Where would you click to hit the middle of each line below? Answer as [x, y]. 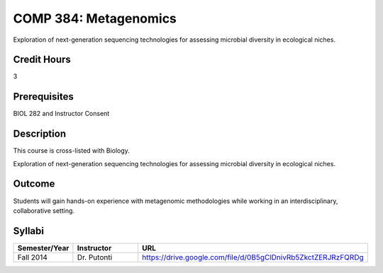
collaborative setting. [44, 210]
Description [40, 134]
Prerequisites [43, 97]
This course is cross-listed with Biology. [72, 151]
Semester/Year [43, 248]
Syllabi [28, 231]
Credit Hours [42, 60]
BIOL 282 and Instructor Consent [61, 114]
